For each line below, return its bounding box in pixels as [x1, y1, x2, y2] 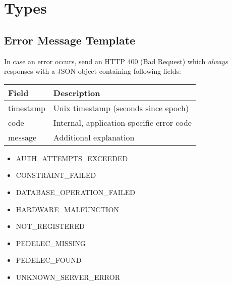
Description [53, 86, 100, 99]
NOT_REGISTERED [16, 221, 85, 231]
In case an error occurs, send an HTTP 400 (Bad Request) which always [4, 56, 228, 66]
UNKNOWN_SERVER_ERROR [16, 271, 120, 282]
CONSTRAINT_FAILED [16, 170, 96, 180]
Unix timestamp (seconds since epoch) [53, 102, 189, 114]
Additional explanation [53, 131, 135, 143]
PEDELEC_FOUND [16, 255, 82, 265]
